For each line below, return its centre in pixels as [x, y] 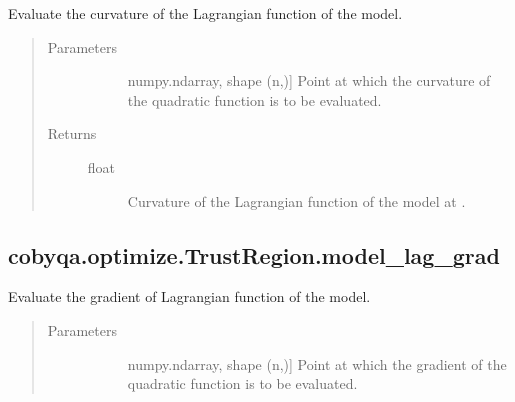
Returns [72, 133]
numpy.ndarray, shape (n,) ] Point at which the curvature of [309, 80]
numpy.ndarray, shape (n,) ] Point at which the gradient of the [317, 363]
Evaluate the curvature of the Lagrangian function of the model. [205, 13]
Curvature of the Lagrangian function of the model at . [296, 200]
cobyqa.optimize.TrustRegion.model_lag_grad [254, 254]
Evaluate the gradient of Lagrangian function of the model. [189, 296]
